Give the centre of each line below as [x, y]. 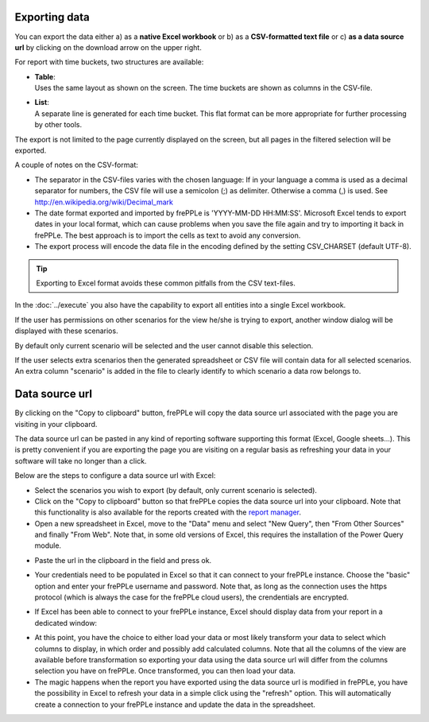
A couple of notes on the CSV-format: [76, 165]
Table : [45, 76]
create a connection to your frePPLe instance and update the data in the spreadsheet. [175, 705]
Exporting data [52, 17]
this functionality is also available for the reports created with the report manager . [168, 512]
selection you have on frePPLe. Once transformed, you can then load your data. [165, 671]
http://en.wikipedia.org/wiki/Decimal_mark [104, 202]
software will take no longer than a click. [81, 460]
